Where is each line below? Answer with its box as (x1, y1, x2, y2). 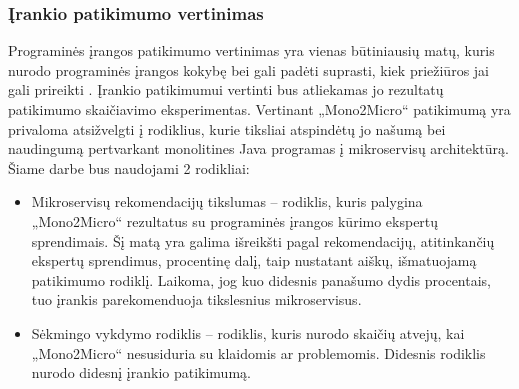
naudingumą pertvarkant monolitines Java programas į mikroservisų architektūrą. (8, 138, 509, 159)
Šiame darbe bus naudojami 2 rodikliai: (8, 157, 250, 178)
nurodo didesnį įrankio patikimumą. (31, 362, 251, 383)
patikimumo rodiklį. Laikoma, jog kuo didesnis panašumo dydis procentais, (31, 269, 492, 290)
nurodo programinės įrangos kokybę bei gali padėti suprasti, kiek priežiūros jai (8, 59, 489, 80)
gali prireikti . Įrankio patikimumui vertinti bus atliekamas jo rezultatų (8, 79, 444, 100)
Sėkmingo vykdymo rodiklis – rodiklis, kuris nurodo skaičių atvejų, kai (31, 322, 465, 343)
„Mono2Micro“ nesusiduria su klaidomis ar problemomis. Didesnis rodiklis (31, 342, 486, 363)
